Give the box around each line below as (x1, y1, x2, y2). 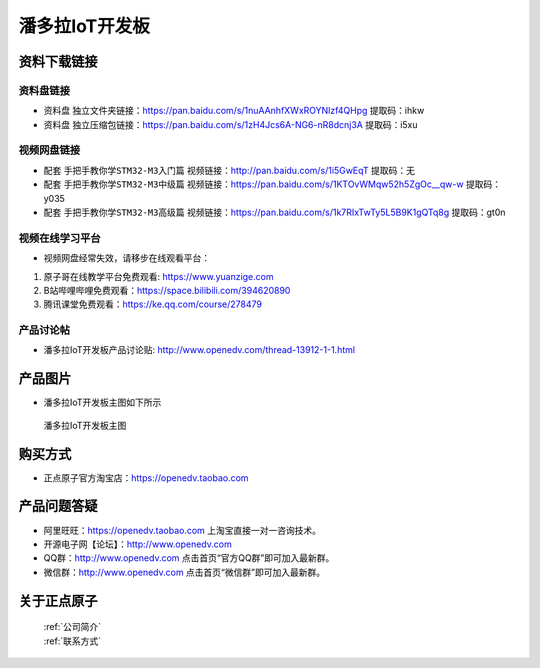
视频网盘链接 (18, 143, 81, 157)
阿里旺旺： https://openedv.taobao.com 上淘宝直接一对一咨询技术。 (43, 524, 322, 536)
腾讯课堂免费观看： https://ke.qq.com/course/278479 (43, 298, 262, 310)
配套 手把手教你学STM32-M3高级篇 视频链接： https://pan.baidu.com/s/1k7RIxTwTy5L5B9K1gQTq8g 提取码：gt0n (43, 206, 506, 219)
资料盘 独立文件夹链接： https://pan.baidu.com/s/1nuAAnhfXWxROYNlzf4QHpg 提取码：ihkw (43, 105, 425, 117)
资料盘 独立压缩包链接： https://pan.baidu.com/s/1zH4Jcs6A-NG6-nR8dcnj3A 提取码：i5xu (43, 118, 419, 130)
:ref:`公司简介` (43, 621, 102, 633)
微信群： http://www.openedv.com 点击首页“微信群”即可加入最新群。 (43, 566, 325, 578)
